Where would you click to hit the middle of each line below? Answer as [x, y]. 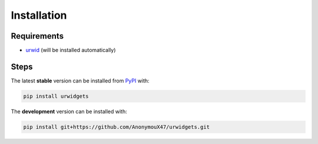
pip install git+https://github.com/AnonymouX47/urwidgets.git [117, 127]
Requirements [37, 36]
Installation [39, 15]
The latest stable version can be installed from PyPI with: [80, 80]
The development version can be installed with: [69, 111]
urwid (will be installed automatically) [71, 50]
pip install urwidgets [56, 96]
